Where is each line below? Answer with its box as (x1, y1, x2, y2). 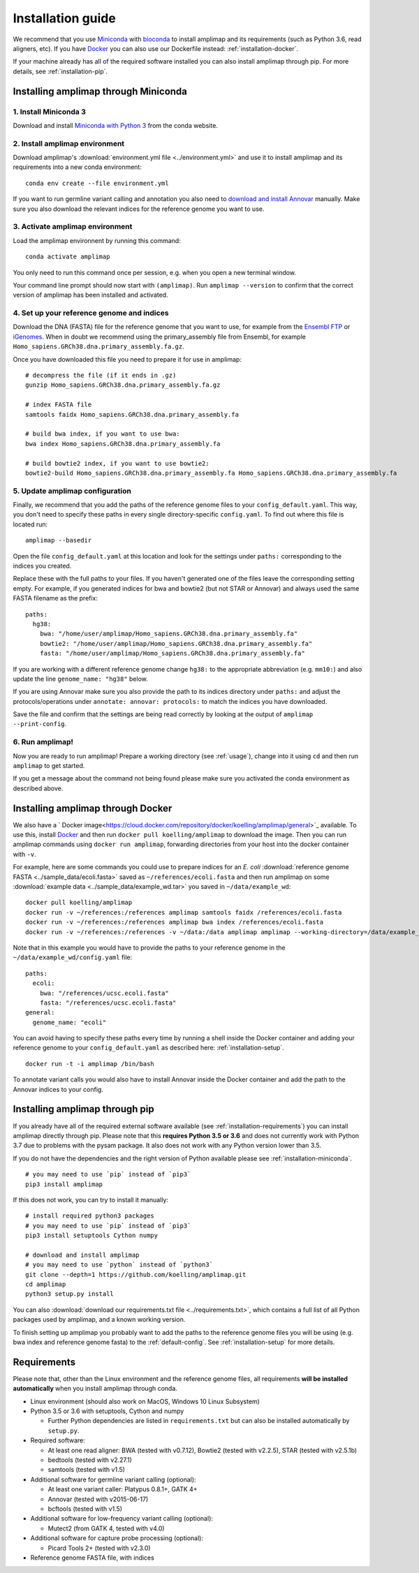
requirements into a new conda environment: (13, 163, 142, 171)
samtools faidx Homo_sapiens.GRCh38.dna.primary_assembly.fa (25, 411, 239, 418)
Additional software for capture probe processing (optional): (30, 1534, 204, 1542)
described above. (13, 784, 64, 792)
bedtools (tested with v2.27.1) (47, 1456, 133, 1464)
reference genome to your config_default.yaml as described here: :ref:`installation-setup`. (13, 1044, 284, 1052)
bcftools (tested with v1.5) (47, 1505, 122, 1513)
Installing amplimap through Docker (13, 802, 172, 814)
